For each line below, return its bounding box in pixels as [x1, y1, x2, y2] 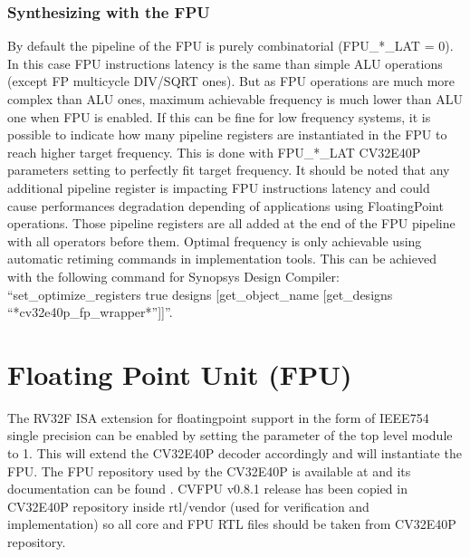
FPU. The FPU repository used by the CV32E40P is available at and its [7, 461, 411, 480]
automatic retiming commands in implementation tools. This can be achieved [7, 249, 436, 268]
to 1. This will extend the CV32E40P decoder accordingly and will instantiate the [7, 444, 462, 463]
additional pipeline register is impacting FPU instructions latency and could [7, 178, 430, 197]
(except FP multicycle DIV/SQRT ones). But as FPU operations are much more [7, 72, 456, 91]
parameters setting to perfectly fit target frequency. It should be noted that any [7, 160, 450, 179]
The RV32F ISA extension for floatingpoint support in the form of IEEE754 [7, 408, 429, 427]
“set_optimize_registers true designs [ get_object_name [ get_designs [7, 284, 393, 303]
